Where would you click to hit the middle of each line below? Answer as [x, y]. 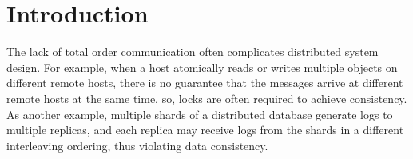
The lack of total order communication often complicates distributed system [193, 52]
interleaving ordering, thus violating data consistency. [137, 145]
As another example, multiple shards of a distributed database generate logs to [200, 114]
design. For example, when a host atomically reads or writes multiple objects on [202, 67]
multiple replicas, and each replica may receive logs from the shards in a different [205, 130]
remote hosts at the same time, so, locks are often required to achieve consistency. [207, 98]
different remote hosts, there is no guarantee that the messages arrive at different [205, 83]
